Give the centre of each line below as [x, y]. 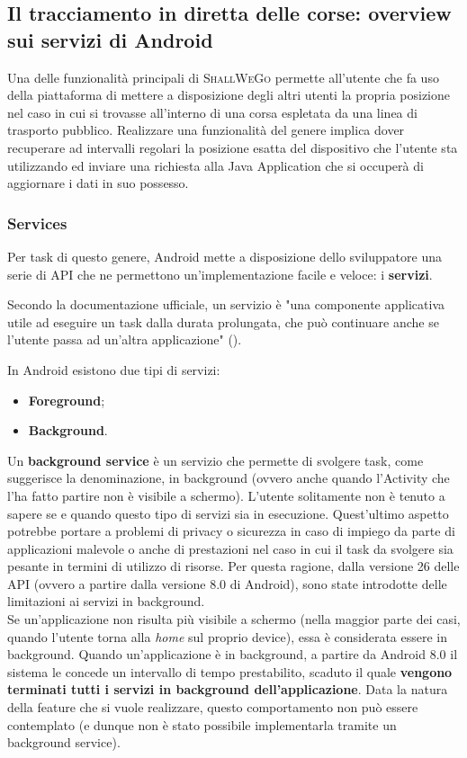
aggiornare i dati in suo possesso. [98, 183]
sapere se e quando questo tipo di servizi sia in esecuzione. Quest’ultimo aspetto [228, 513]
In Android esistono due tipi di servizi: [114, 369]
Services [37, 223]
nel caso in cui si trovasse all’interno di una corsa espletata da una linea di [212, 112]
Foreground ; [67, 400]
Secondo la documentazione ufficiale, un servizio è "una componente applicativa [226, 304]
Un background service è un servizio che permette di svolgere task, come [216, 460]
